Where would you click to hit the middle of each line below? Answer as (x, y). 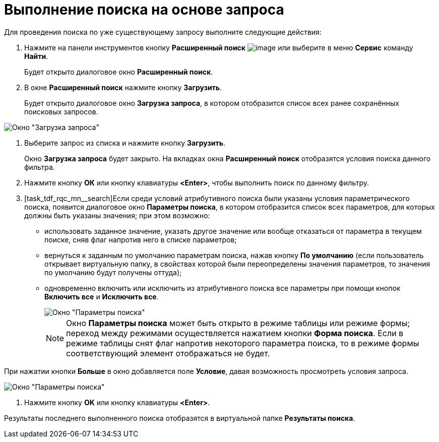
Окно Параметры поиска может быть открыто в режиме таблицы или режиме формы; (238, 323)
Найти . (36, 56)
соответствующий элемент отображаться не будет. (168, 353)
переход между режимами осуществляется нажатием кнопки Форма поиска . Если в (235, 333)
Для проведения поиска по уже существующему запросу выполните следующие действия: (163, 32)
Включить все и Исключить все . (102, 296)
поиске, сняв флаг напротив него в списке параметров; (141, 239)
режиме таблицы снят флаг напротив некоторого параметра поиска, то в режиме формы (243, 343)
